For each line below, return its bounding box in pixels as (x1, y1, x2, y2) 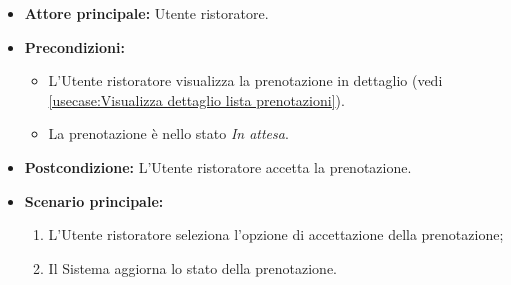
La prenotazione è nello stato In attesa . (48, 123, 289, 144)
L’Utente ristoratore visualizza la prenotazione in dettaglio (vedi (48, 70, 443, 91)
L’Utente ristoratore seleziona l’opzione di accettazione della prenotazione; (48, 224, 504, 245)
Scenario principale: (24, 190, 164, 211)
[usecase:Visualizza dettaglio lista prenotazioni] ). (48, 89, 345, 110)
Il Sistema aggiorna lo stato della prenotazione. (48, 257, 337, 278)
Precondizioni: (24, 36, 125, 57)
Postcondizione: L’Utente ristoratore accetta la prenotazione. (24, 156, 412, 177)
